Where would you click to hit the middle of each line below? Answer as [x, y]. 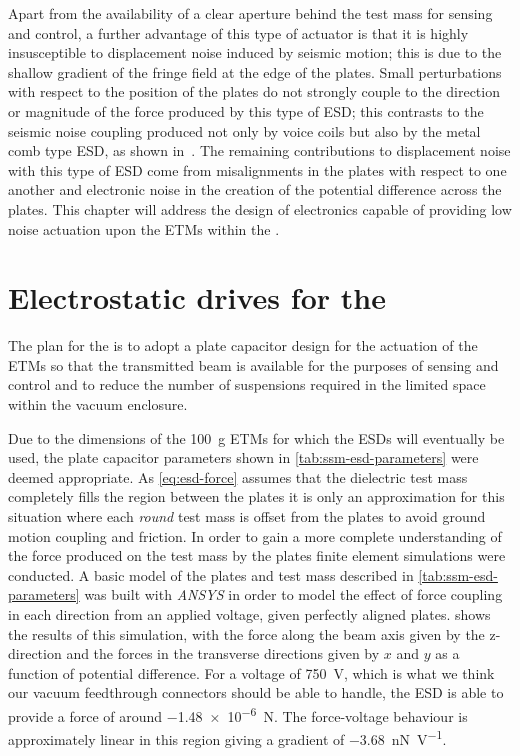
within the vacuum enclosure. [98, 404]
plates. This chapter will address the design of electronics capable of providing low [260, 208]
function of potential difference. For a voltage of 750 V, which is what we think [251, 672]
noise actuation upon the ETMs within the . [144, 228]
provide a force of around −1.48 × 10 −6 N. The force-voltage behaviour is [238, 714]
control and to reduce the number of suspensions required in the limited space [247, 384]
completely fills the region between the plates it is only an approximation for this [256, 496]
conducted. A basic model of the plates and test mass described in [211, 574]
